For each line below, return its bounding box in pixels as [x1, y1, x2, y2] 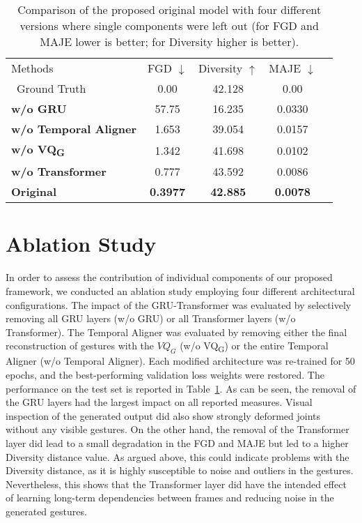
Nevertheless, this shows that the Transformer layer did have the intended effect [6, 476, 347, 491]
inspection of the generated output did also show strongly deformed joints [6, 408, 321, 423]
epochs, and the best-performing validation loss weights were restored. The [6, 367, 324, 381]
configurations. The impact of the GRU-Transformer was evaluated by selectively [6, 297, 352, 312]
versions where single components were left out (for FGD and [19, 17, 319, 33]
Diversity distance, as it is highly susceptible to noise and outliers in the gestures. [6, 463, 354, 478]
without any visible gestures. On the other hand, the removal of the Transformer [6, 422, 349, 437]
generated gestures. [6, 503, 87, 518]
